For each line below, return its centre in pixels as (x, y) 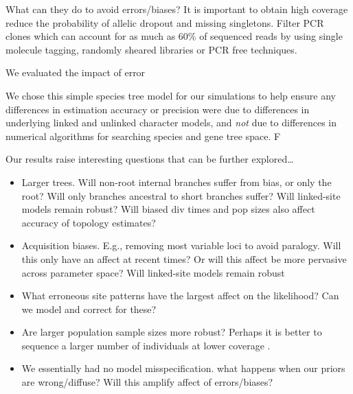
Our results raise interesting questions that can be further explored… (150, 159)
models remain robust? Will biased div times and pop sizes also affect (168, 209)
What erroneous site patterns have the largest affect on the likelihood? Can (180, 295)
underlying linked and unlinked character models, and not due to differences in (171, 123)
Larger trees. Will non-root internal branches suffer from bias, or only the (176, 182)
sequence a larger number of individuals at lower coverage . (146, 345)
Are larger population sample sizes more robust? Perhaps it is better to (172, 332)
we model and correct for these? (89, 309)
